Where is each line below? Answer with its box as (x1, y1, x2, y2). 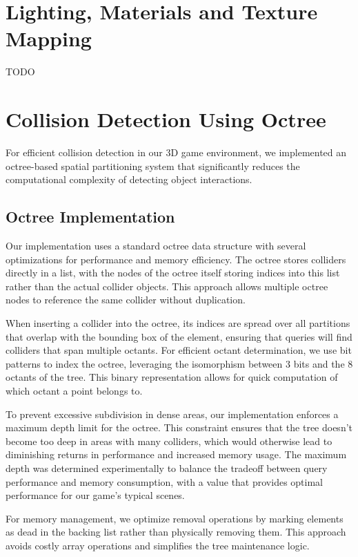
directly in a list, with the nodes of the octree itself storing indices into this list (6, 265, 340, 280)
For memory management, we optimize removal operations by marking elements (6, 511, 344, 525)
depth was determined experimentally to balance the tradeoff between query (6, 460, 328, 475)
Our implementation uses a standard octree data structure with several (6, 238, 306, 253)
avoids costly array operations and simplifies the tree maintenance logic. (6, 538, 310, 552)
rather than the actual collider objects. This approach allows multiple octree (6, 278, 328, 293)
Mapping (6, 24, 92, 53)
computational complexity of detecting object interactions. (6, 172, 252, 187)
